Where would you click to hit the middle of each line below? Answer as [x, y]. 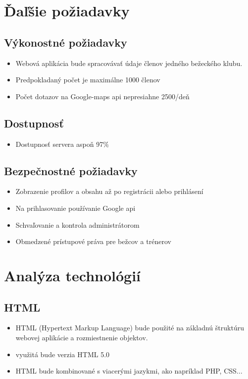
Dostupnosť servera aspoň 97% [62, 144]
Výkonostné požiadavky [66, 42]
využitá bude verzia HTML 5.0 [63, 354]
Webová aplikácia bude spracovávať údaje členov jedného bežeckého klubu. [129, 63]
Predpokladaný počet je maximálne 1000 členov [88, 80]
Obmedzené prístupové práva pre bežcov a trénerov [93, 241]
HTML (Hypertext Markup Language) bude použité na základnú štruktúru [130, 328]
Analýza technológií [73, 275]
